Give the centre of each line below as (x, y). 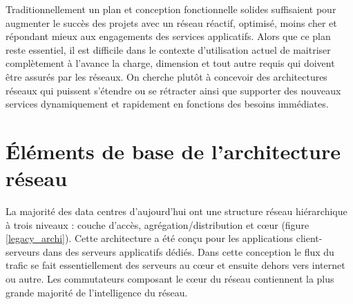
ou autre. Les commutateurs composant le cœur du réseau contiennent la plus (170, 279)
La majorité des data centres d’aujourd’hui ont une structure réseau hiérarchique (176, 211)
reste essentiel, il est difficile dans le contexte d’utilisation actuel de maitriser (168, 49)
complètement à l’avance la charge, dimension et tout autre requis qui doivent (170, 63)
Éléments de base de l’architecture (173, 151)
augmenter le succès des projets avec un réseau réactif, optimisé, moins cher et (171, 22)
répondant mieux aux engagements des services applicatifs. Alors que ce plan (168, 36)
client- (309, 238)
